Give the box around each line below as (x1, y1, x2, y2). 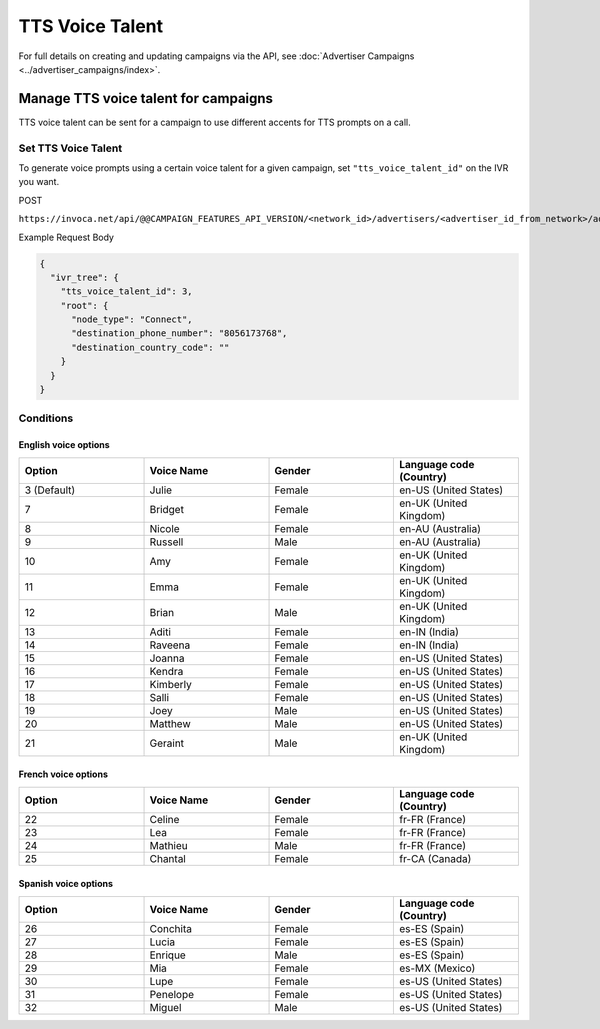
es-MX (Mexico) (398, 961, 476, 975)
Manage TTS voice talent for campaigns (18, 90, 274, 107)
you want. (18, 176, 60, 188)
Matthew (149, 716, 191, 730)
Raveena (149, 638, 191, 652)
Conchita (149, 921, 192, 935)
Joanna (149, 651, 185, 665)
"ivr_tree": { (50, 271, 120, 283)
